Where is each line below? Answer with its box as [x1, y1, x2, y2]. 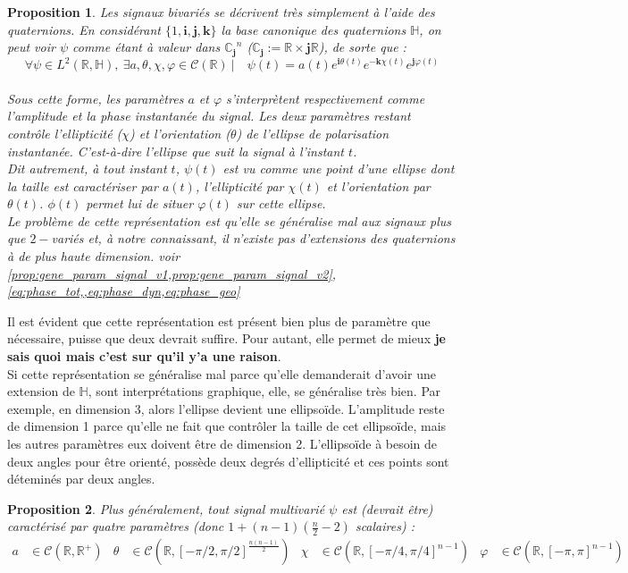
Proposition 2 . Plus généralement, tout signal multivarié [7, 499, 325, 518]
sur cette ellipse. [236, 194, 326, 213]
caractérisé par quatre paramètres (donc [7, 517, 224, 535]
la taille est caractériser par [7, 176, 158, 195]
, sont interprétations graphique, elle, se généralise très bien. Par [88, 382, 441, 400]
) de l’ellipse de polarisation [236, 123, 389, 142]
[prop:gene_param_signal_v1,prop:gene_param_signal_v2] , [7, 264, 337, 282]
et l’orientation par [326, 176, 431, 195]
